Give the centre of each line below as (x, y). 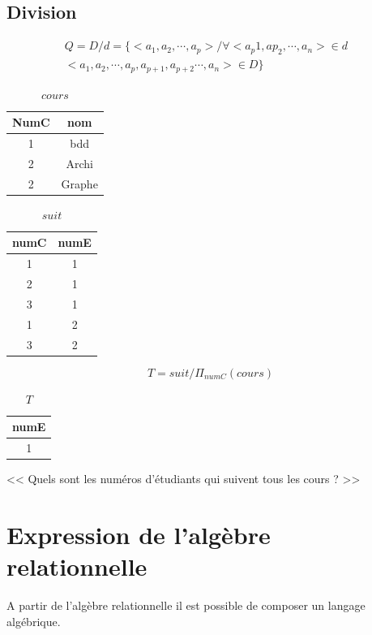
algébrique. (34, 621)
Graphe (79, 183)
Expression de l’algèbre (139, 534)
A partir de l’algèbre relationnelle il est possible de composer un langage (186, 605)
